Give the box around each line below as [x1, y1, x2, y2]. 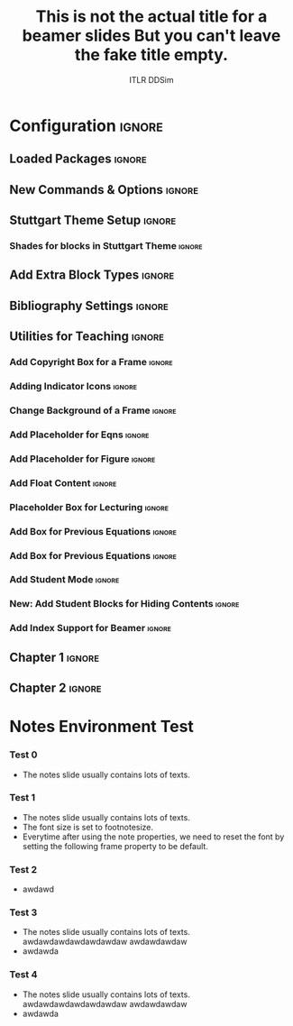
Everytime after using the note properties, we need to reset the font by [22, 831, 285, 842]
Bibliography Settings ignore [9, 298, 169, 313]
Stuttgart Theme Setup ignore [9, 213, 177, 228]
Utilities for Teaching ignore [9, 329, 165, 344]
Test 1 [9, 792, 36, 804]
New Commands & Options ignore [9, 182, 199, 197]
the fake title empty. [75, 45, 228, 65]
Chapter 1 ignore [9, 649, 100, 664]
